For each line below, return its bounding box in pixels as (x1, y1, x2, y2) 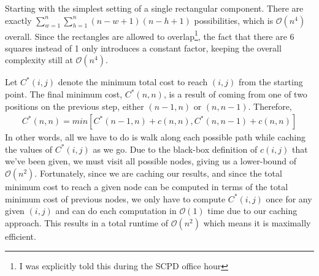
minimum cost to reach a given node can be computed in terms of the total (5, 180, 288, 193)
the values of (5, 142, 53, 155)
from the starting (238, 75, 303, 88)
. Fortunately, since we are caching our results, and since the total (34, 167, 282, 180)
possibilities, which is (194, 13, 274, 26)
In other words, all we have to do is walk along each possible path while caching (5, 131, 306, 144)
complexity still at (5, 53, 73, 66)
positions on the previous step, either (5, 99, 144, 112)
